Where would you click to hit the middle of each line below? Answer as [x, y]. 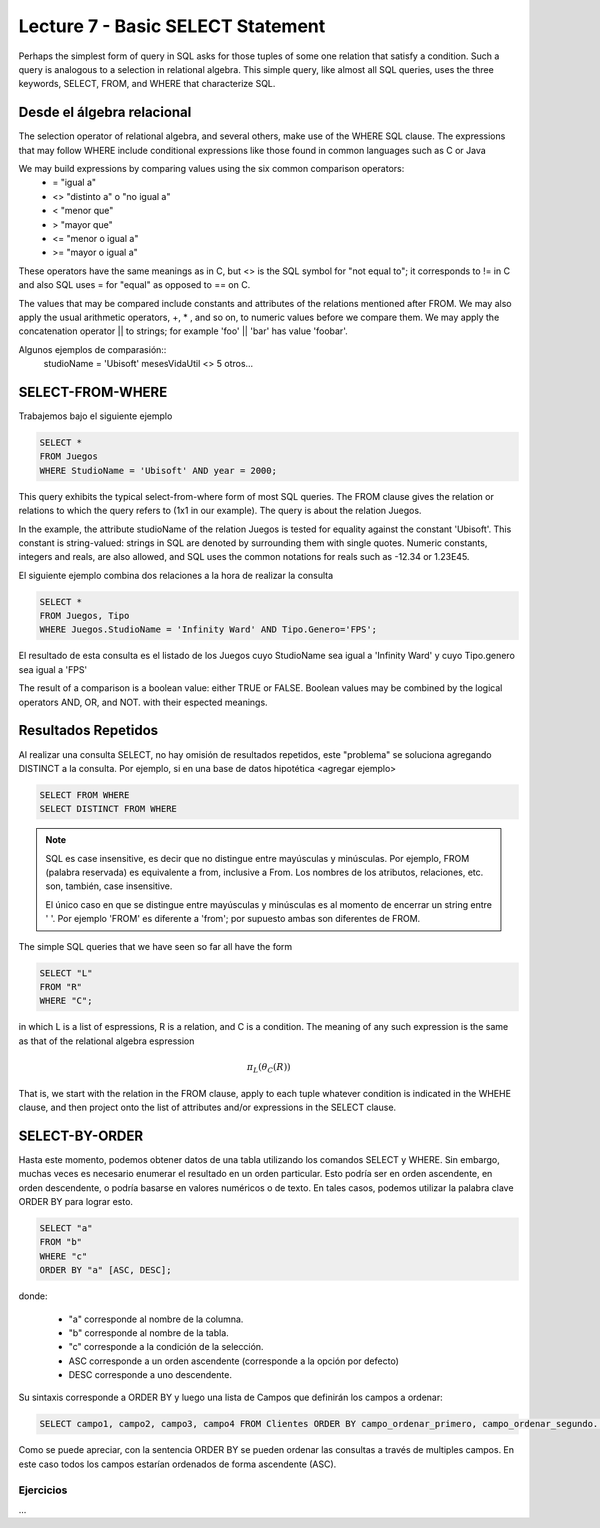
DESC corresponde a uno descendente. [150, 1375]
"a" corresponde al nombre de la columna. [156, 1319]
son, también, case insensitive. [109, 886]
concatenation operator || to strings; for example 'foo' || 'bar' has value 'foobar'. [183, 331]
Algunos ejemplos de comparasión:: [92, 349]
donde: [33, 1296]
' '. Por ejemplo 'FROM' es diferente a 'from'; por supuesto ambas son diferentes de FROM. [233, 919]
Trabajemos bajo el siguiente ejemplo [95, 416]
